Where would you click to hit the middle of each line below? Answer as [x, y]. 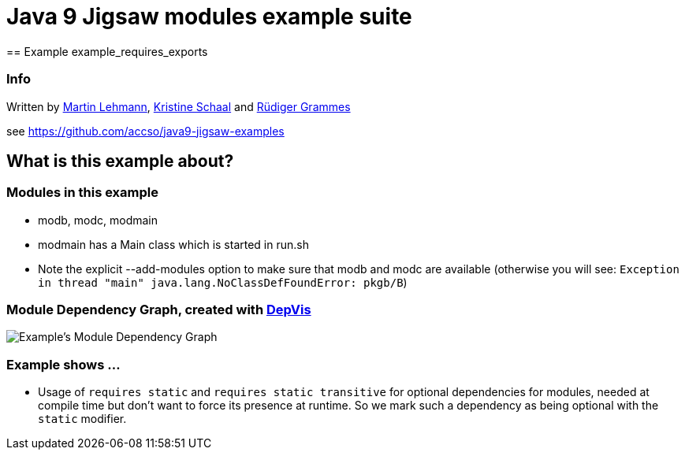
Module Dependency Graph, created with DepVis [159, 310]
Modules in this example [82, 193]
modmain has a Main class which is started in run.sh [173, 244]
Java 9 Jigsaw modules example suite [209, 17]
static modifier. [82, 419]
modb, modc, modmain [98, 220]
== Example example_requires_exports [107, 51]
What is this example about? [120, 161]
